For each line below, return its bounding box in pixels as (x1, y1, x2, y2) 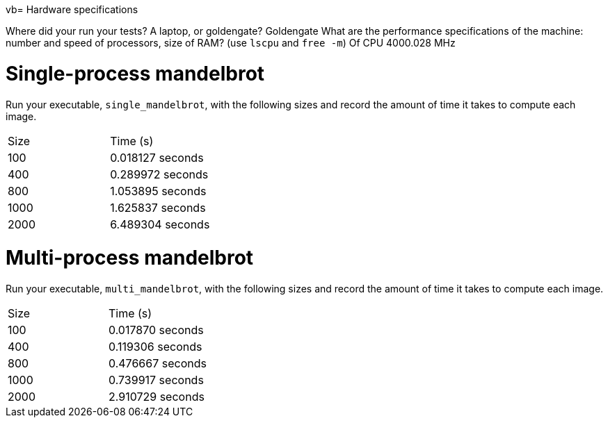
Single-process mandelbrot (6, 61, 265, 85)
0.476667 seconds (108, 356, 207, 370)
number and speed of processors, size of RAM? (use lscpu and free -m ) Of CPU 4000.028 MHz (6, 37, 456, 49)
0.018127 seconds (110, 150, 204, 165)
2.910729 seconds (108, 390, 205, 404)
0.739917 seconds (108, 373, 204, 387)
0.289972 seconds (110, 167, 209, 181)
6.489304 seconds (110, 217, 210, 231)
